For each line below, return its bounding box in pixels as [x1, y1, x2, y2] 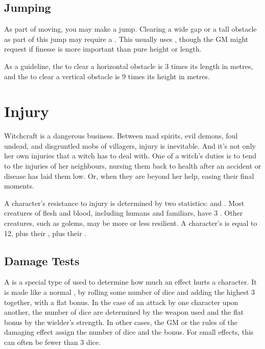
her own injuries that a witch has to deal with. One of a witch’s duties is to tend [4, 150, 256, 161]
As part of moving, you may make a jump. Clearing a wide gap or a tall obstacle [4, 24, 257, 34]
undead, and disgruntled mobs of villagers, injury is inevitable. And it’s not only [4, 140, 256, 151]
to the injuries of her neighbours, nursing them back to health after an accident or [4, 160, 261, 171]
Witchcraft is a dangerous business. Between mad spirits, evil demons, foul [4, 130, 238, 141]
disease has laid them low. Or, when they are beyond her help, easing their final [4, 170, 254, 181]
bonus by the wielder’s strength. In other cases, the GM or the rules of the [4, 316, 237, 327]
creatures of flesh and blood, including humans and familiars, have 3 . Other [4, 207, 243, 218]
